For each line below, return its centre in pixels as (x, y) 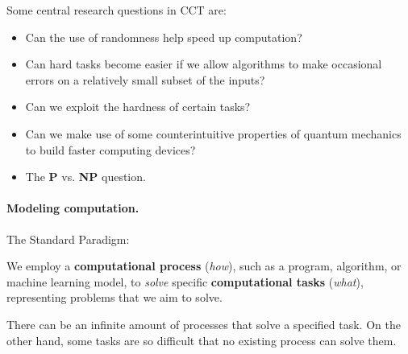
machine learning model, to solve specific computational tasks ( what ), (185, 281)
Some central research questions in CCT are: (117, 10)
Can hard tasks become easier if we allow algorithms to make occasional (204, 64)
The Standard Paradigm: (68, 239)
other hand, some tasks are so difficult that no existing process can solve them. (202, 340)
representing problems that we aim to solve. (114, 297)
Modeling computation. (73, 208)
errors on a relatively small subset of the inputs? (145, 79)
